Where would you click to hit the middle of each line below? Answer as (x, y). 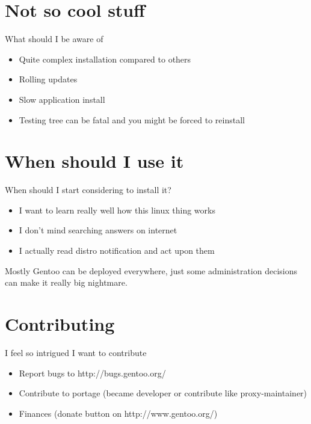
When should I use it (94, 161)
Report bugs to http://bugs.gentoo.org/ (92, 373)
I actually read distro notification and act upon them (117, 250)
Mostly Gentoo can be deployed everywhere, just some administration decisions (151, 270)
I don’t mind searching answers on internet (98, 230)
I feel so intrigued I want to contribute (76, 352)
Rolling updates (48, 79)
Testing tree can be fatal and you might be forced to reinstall (132, 119)
